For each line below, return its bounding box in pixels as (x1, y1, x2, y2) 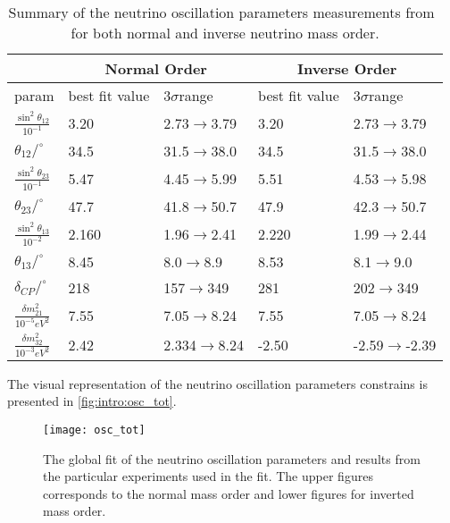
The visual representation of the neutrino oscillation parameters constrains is (7, 374, 428, 392)
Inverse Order (296, 58, 397, 79)
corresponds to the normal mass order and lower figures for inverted (43, 484, 414, 502)
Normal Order (104, 58, 207, 79)
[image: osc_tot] (43, 424, 146, 437)
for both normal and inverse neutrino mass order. (71, 22, 379, 43)
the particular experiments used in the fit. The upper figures (43, 467, 373, 485)
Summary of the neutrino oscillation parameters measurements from (8, 2, 435, 22)
